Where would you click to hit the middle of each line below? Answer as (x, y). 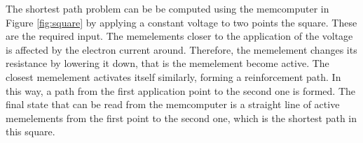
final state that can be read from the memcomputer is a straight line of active (173, 104)
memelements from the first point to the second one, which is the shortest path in (181, 118)
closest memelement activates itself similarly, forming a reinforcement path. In (173, 76)
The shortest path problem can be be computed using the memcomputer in (167, 8)
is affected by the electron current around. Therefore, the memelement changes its (181, 49)
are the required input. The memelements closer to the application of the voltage (179, 36)
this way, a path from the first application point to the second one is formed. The (180, 90)
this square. (30, 131)
